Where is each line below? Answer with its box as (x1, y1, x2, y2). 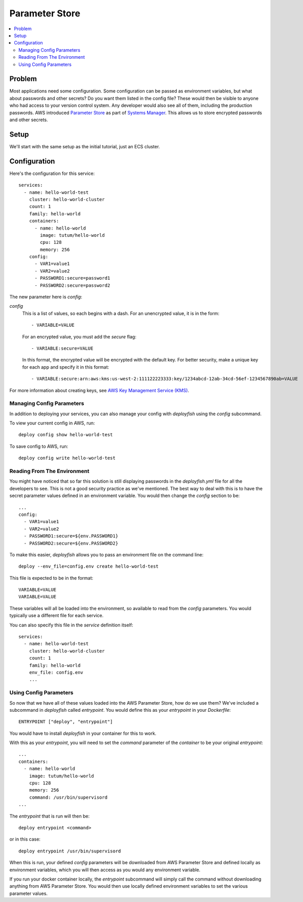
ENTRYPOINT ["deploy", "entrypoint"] (18, 719, 113, 725)
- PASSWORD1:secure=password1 (34, 275, 110, 281)
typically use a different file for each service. (9, 613, 104, 619)
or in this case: (9, 836, 41, 842)
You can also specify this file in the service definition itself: (9, 622, 133, 628)
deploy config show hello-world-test (18, 432, 113, 438)
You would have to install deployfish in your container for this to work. (9, 730, 157, 736)
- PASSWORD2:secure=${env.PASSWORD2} (24, 540, 119, 546)
